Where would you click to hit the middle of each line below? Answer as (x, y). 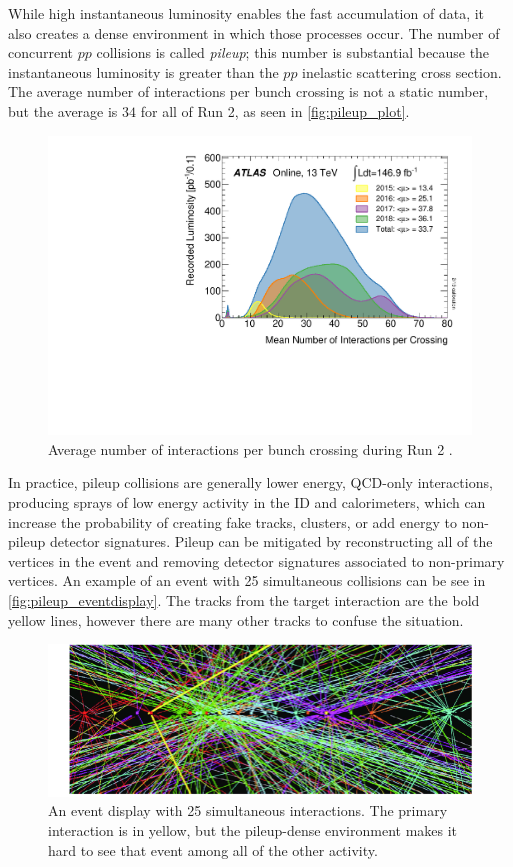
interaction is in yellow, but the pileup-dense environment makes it (253, 829)
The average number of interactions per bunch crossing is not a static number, (248, 91)
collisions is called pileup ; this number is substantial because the (293, 52)
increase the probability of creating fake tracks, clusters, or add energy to (232, 521)
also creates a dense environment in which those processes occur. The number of (254, 32)
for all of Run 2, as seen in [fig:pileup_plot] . (275, 110)
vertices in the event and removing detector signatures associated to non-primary (256, 560)
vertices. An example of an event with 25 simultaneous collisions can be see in (247, 580)
